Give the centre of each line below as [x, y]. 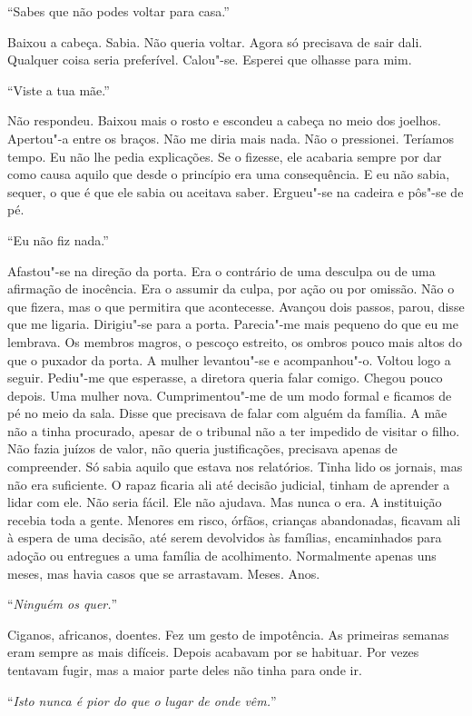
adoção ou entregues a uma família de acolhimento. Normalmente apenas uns [222, 556]
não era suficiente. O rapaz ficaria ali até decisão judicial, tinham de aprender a [229, 484]
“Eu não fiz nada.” [58, 239]
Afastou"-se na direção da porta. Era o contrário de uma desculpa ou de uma [221, 270]
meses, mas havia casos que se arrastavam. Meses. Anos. [164, 573]
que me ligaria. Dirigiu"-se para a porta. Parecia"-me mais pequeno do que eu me [233, 324]
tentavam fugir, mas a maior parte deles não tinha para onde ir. [185, 670]
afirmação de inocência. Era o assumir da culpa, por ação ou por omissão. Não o [231, 288]
